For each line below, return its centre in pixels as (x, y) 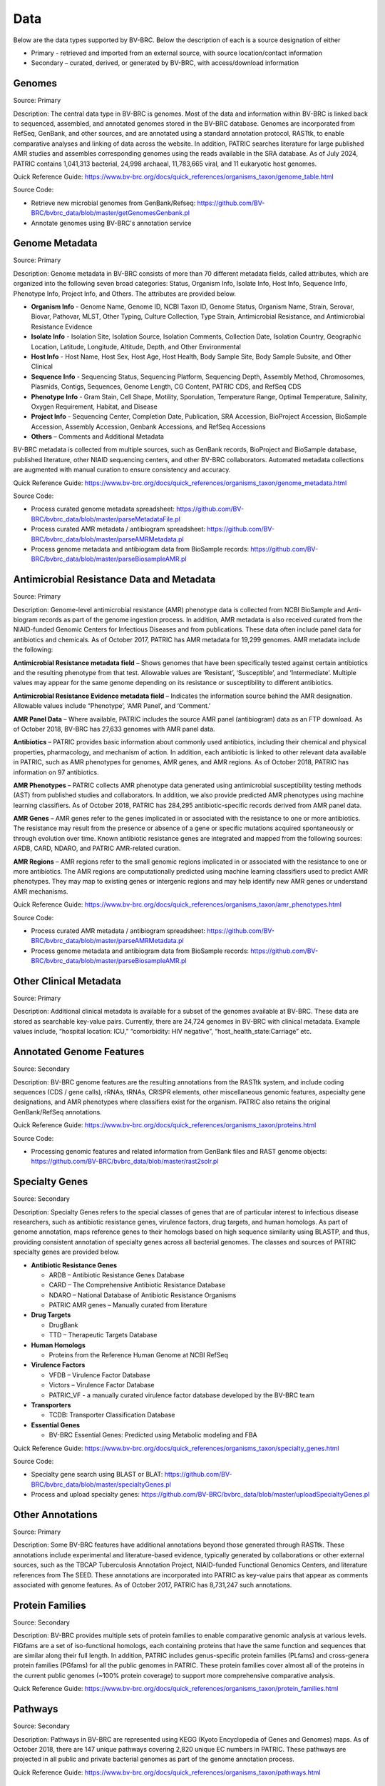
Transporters (51, 1405)
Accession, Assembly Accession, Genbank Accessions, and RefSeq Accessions (148, 426)
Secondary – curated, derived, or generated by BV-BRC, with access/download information (165, 63)
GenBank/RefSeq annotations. (58, 1112)
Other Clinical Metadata (67, 981)
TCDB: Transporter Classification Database (112, 1415)
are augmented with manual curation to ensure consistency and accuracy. (122, 470)
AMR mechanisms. (41, 891)
